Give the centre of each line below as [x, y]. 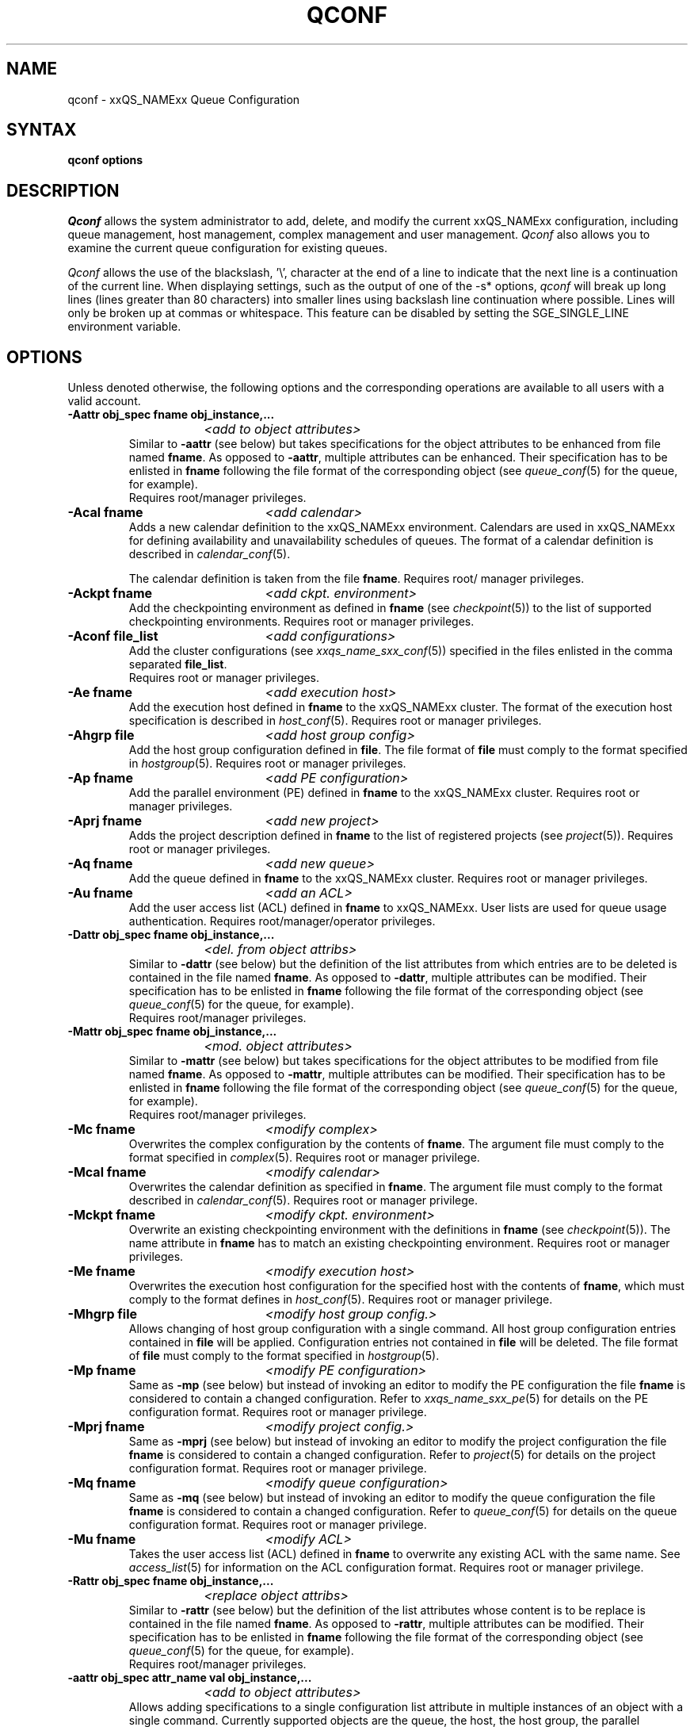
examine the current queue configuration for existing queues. [227, 248]
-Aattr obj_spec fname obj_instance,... [171, 415]
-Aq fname [100, 864]
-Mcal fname [107, 1172]
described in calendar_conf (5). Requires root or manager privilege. [303, 1200]
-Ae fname [100, 693]
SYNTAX [42, 130]
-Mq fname [102, 1483]
